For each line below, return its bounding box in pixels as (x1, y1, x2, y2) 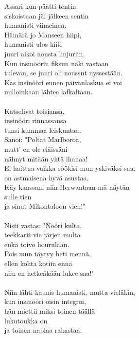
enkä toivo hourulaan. (4, 239, 69, 249)
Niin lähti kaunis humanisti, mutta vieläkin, (4, 286, 135, 297)
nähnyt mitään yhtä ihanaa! (4, 153, 88, 163)
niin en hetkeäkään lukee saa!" (4, 267, 94, 278)
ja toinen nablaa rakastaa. (4, 325, 82, 335)
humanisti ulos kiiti (4, 39, 62, 49)
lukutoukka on (4, 315, 48, 325)
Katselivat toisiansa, (4, 106, 65, 116)
